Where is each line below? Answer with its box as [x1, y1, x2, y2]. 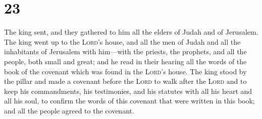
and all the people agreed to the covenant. [4, 105, 134, 115]
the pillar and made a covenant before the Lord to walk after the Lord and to [4, 76, 247, 86]
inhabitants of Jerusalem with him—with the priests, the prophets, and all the [4, 46, 247, 57]
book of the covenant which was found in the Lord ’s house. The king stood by [4, 66, 247, 76]
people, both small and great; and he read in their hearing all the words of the [4, 56, 247, 66]
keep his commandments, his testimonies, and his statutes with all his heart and [4, 85, 252, 96]
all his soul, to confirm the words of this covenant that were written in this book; [4, 95, 255, 106]
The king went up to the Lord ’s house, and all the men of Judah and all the [4, 36, 241, 47]
